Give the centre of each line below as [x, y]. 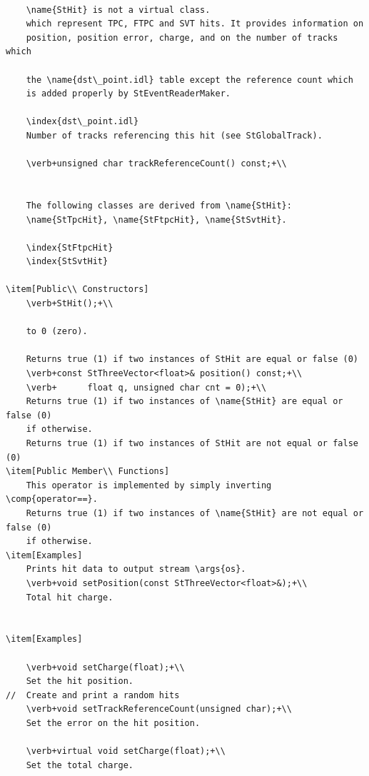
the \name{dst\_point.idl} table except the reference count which [189, 80]
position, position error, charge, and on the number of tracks [182, 37]
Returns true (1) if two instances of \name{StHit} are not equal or [195, 513]
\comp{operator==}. [52, 499]
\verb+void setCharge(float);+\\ [105, 667]
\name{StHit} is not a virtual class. [118, 10]
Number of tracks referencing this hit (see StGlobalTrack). [174, 135]
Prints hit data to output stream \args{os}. [136, 569]
